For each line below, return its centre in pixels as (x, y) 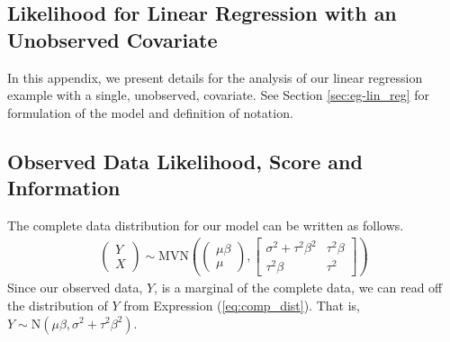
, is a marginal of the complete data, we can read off (298, 288)
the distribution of (58, 305)
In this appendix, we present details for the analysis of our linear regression (215, 77)
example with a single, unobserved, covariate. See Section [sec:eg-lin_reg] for (218, 95)
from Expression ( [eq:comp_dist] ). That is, (242, 305)
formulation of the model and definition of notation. (150, 112)
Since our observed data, (75, 288)
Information (64, 188)
